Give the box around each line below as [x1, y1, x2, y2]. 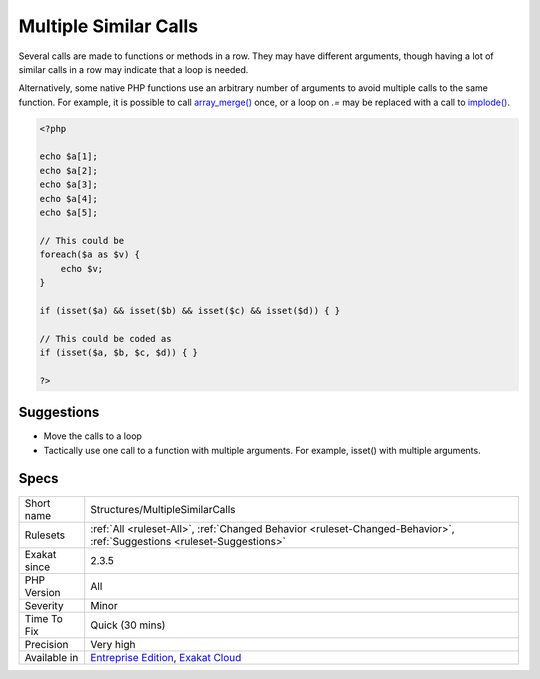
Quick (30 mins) [90, 618, 166, 632]
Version [24, 585, 61, 599]
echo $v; [60, 263, 104, 274]
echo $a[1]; [39, 151, 99, 162]
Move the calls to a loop [43, 430, 142, 442]
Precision [24, 637, 69, 651]
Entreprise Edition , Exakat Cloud [90, 650, 242, 664]
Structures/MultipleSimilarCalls [90, 502, 236, 516]
